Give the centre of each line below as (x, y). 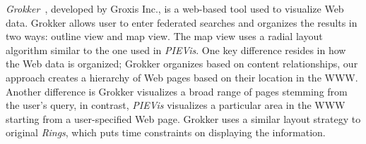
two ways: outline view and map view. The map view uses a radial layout (164, 36)
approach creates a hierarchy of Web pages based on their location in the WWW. (182, 77)
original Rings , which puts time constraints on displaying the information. (166, 132)
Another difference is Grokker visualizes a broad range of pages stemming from (177, 91)
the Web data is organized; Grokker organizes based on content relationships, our (182, 64)
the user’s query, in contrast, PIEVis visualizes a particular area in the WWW (176, 105)
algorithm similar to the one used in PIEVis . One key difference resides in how (176, 50)
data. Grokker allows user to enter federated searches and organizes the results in (182, 22)
